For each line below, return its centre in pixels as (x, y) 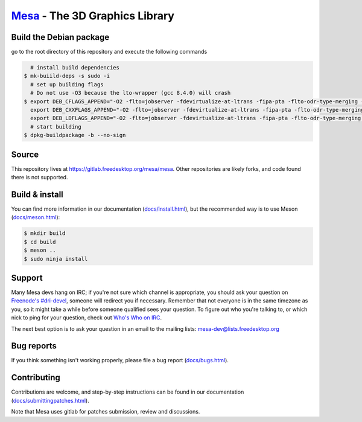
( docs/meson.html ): (36, 217)
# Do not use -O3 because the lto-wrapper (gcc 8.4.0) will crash (131, 93)
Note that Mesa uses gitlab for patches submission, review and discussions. (106, 412)
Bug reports (34, 346)
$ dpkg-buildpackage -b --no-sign (75, 135)
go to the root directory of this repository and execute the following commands (109, 52)
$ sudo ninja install (56, 259)
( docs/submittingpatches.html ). (50, 400)
